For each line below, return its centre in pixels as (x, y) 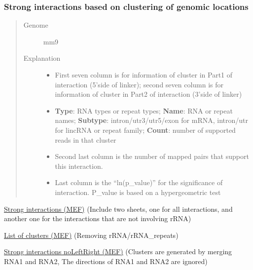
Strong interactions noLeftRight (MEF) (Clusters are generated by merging (118, 251)
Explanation (42, 58)
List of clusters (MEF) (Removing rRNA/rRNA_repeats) (91, 235)
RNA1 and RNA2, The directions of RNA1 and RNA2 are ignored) (106, 261)
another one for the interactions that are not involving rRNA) (98, 218)
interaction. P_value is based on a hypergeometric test (138, 192)
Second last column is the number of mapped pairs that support (152, 156)
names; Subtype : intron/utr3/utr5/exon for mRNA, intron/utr (151, 120)
